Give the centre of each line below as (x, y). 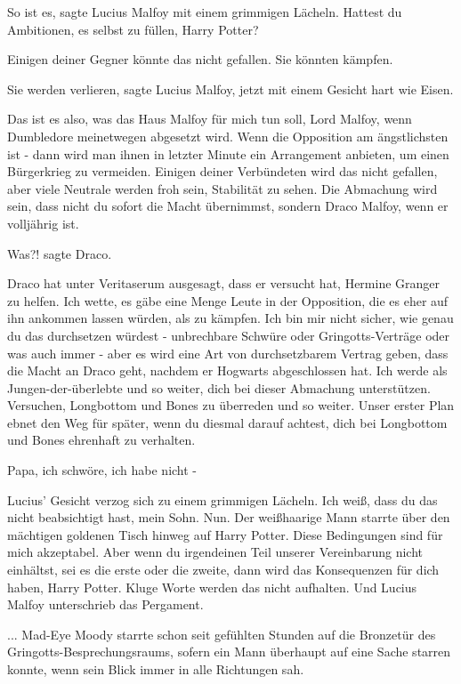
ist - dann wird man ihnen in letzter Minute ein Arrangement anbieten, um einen (228, 153)
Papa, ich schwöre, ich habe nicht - (102, 470)
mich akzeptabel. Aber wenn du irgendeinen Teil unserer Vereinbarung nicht (215, 552)
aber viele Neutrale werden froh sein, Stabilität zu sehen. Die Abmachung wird (222, 188)
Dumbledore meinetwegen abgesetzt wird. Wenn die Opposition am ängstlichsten (228, 136)
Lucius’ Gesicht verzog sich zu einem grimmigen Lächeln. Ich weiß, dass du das (222, 499)
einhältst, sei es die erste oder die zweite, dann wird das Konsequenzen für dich (223, 570)
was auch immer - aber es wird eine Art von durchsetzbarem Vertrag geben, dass (228, 353)
